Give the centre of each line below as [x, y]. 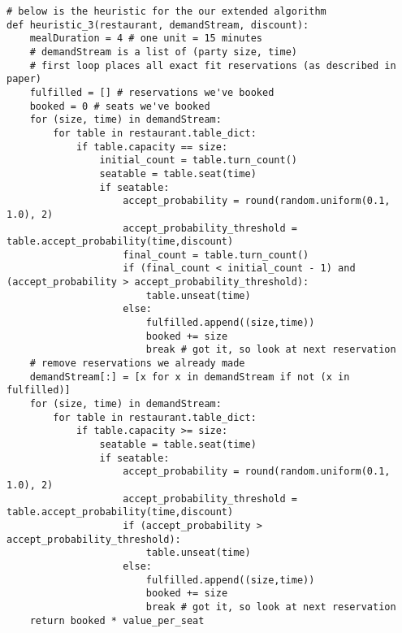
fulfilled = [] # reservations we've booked [152, 92]
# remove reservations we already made [137, 364]
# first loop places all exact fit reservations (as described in [213, 65]
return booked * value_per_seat [117, 620]
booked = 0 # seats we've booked [120, 106]
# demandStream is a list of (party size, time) [163, 52]
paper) [24, 79]
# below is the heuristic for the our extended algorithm [166, 11]
